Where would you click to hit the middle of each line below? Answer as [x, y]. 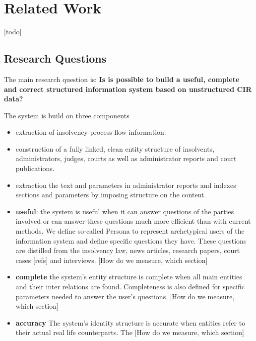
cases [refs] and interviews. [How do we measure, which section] [112, 260]
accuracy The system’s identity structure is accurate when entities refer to [130, 322]
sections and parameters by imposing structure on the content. [111, 195]
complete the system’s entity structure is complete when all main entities [129, 277]
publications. [35, 168]
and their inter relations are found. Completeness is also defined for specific [130, 287]
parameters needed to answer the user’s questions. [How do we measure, [125, 296]
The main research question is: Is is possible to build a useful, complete [122, 79]
